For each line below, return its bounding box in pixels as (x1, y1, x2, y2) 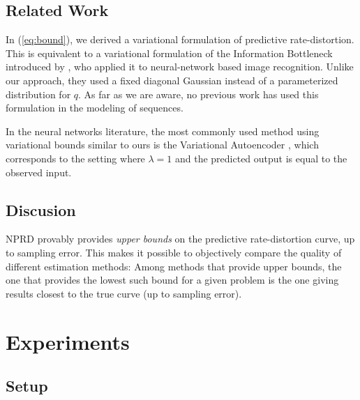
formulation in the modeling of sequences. (6, 100, 183, 115)
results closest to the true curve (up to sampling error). (6, 286, 242, 300)
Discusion (6, 199, 76, 220)
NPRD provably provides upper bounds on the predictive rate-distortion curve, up (6, 231, 355, 246)
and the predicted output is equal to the (174, 151, 347, 165)
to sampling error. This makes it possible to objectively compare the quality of (6, 245, 342, 259)
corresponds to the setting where (6, 151, 145, 165)
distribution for (6, 86, 71, 101)
